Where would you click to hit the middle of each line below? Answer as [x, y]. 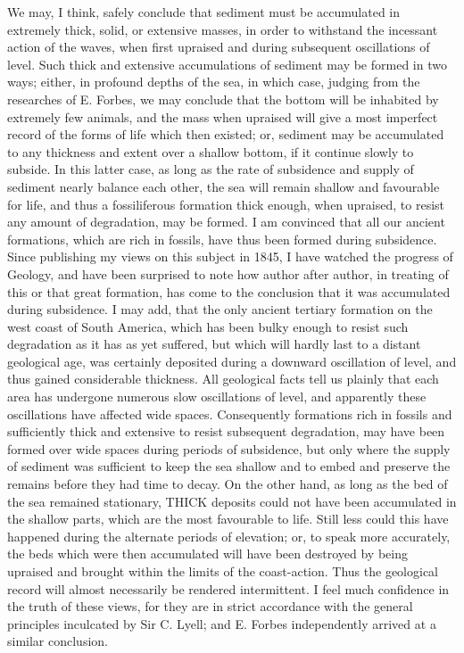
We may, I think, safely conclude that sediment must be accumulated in [204, 12]
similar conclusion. [58, 641]
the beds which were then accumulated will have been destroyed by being [207, 554]
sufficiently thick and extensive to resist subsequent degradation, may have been [226, 431]
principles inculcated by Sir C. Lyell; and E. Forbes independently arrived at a [222, 623]
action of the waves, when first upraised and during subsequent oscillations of [219, 47]
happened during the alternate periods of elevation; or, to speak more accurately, [229, 536]
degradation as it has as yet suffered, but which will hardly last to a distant [214, 344]
